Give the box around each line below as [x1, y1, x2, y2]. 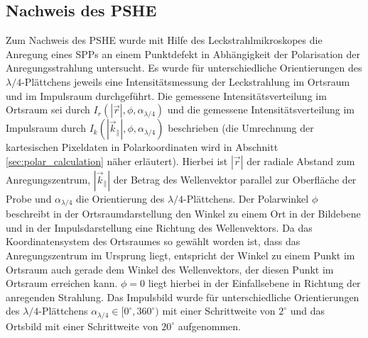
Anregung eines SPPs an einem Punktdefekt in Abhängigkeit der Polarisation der [6, 46, 360, 61]
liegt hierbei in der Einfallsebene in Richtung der [148, 276, 361, 291]
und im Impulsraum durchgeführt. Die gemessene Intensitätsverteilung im [6, 88, 327, 103]
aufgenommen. [178, 318, 241, 333]
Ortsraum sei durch [6, 102, 90, 117]
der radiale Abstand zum [247, 153, 355, 168]
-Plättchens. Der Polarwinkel [183, 191, 309, 205]
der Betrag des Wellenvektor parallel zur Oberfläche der [113, 171, 357, 186]
